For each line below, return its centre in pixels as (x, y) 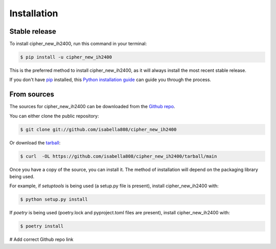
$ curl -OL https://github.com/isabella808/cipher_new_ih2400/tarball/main (119, 156)
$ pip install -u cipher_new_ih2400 (66, 57)
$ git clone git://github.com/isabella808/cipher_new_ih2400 (98, 129)
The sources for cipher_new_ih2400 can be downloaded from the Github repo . (92, 107)
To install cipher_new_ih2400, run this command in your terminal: (78, 44)
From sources (32, 94)
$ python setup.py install (54, 200)
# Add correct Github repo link (41, 239)
